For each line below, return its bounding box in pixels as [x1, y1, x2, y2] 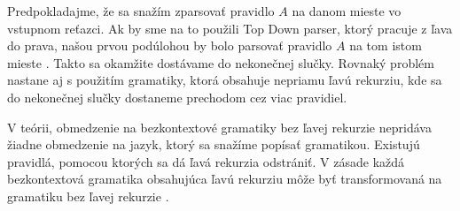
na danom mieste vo [292, 2, 402, 19]
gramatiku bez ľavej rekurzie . [7, 186, 169, 205]
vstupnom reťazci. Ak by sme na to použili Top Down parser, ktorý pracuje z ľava [7, 19, 453, 37]
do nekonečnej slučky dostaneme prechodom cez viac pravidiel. [7, 87, 347, 106]
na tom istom [349, 36, 422, 55]
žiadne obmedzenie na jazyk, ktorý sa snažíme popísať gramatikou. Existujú [7, 135, 420, 154]
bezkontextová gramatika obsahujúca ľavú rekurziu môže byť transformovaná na [7, 170, 442, 188]
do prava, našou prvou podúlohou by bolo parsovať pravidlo [7, 36, 332, 55]
